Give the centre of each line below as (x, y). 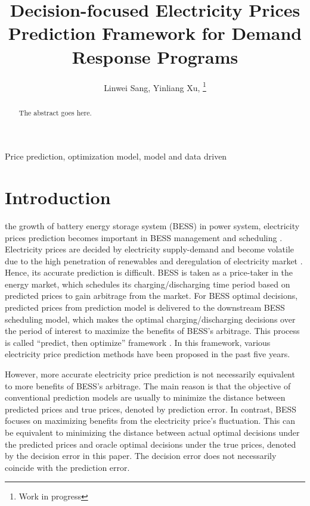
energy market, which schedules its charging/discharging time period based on (148, 284)
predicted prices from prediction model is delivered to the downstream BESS (145, 307)
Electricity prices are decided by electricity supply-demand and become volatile (150, 249)
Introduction (58, 197)
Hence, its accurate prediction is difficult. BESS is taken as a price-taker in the (149, 272)
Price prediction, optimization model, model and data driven (116, 156)
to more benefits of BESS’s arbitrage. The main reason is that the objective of (148, 385)
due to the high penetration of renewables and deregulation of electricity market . (154, 260)
